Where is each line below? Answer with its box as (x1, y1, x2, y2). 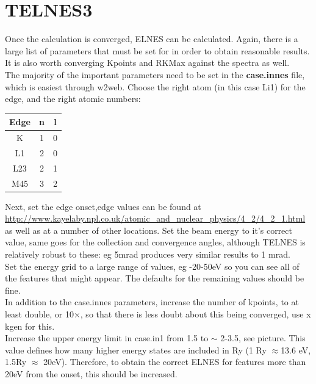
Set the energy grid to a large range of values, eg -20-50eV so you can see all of (5, 259, 300, 272)
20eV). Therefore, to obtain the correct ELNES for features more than (43, 355, 306, 368)
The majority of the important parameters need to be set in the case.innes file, (5, 68, 305, 81)
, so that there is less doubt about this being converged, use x (80, 308, 311, 320)
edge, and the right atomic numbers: (5, 92, 141, 105)
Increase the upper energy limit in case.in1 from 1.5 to (5, 331, 209, 344)
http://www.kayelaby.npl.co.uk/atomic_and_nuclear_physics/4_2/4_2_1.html (5, 212, 306, 225)
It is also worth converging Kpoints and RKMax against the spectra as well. (5, 56, 290, 69)
